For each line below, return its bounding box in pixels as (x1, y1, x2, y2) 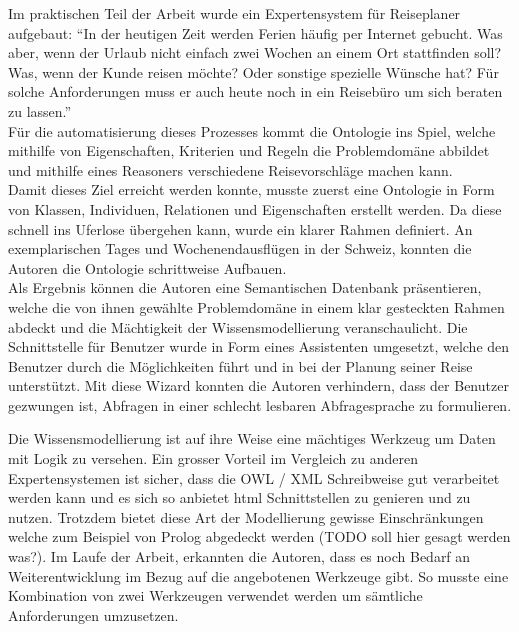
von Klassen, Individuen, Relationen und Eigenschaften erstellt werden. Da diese (8, 198, 502, 219)
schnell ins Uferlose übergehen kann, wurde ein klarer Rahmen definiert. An (8, 218, 473, 239)
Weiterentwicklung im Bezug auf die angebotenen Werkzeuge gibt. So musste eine (8, 565, 509, 586)
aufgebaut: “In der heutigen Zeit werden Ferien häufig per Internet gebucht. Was (8, 22, 503, 43)
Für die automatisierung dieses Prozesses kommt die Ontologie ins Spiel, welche (8, 120, 496, 141)
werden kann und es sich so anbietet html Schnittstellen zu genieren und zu (8, 487, 471, 508)
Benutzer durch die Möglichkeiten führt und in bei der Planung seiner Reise (8, 355, 473, 376)
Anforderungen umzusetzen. (8, 604, 179, 625)
